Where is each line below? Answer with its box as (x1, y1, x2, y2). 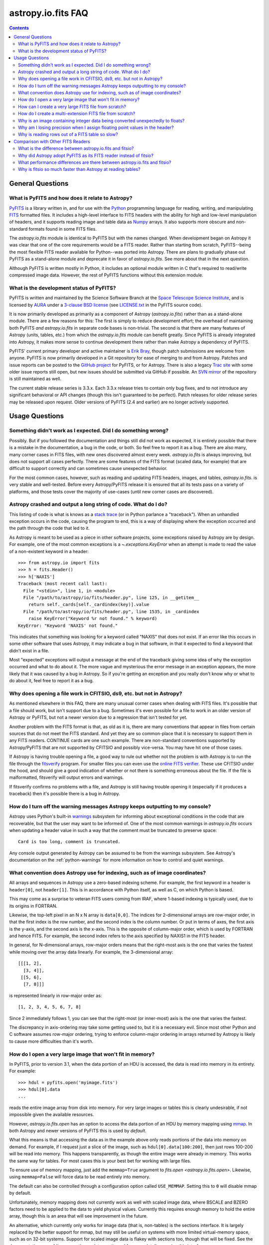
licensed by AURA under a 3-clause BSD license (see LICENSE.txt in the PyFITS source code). (9, 302, 203, 308)
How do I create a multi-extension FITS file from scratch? (18, 111, 135, 117)
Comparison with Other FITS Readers (13, 138, 91, 144)
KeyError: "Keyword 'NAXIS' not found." (18, 622, 118, 628)
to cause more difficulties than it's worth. (9, 1038, 94, 1044)
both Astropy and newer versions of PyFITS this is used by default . (9, 1128, 146, 1134)
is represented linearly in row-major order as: (9, 993, 102, 998)
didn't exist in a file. (9, 647, 49, 653)
